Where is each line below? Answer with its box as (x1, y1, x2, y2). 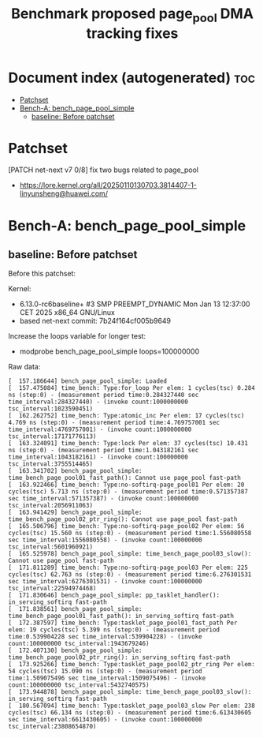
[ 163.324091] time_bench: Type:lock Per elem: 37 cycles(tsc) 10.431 (8, 440, 248, 448)
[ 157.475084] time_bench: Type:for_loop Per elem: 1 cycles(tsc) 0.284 (8, 384, 256, 392)
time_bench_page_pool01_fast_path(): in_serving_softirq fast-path (8, 613, 235, 620)
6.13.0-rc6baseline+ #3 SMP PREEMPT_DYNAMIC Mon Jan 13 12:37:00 (19, 299, 250, 309)
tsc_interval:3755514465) (8, 460, 93, 468)
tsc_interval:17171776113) (8, 433, 97, 440)
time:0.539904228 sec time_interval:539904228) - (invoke (8, 633, 202, 641)
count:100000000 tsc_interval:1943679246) (8, 640, 150, 648)
